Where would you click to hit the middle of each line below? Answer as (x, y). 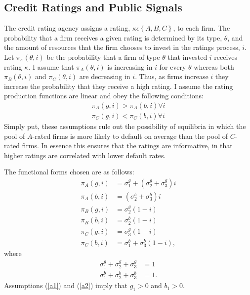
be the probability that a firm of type (103, 57)
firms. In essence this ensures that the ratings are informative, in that (127, 146)
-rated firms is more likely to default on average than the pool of (130, 136)
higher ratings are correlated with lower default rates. (85, 155)
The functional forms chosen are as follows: (69, 172)
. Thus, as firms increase (172, 76)
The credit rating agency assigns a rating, (67, 28)
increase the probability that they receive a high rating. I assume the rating (119, 86)
